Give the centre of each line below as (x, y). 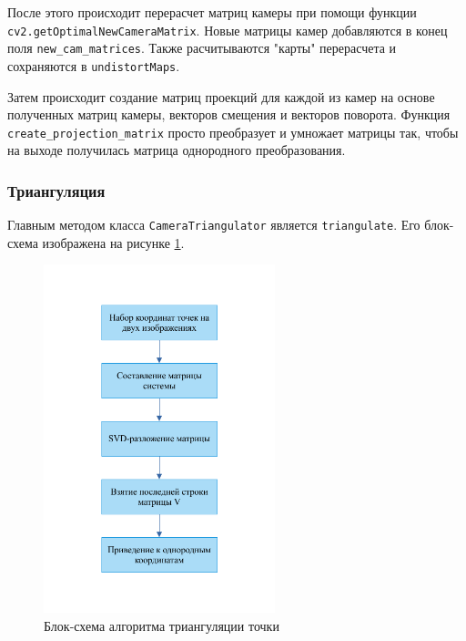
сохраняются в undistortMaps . (94, 65)
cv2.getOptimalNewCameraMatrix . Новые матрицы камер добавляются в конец (228, 30)
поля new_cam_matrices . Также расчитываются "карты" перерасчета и (202, 48)
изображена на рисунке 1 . (113, 242)
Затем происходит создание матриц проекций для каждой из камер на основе (221, 96)
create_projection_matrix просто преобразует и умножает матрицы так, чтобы (233, 132)
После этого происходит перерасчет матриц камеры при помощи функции (212, 12)
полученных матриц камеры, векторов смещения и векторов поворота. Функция (229, 114)
